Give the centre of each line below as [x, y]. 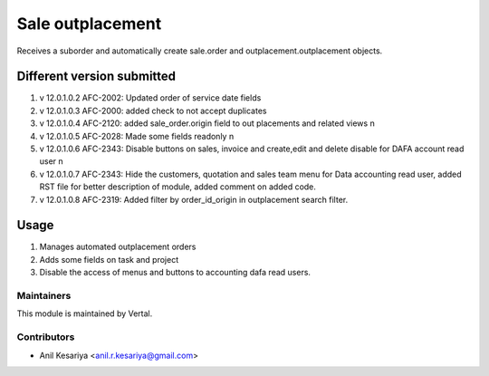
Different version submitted [96, 77]
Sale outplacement [89, 24]
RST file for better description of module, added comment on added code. [178, 187]
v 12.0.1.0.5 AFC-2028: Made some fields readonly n [137, 136]
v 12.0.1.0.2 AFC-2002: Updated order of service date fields [150, 98]
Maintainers [44, 296]
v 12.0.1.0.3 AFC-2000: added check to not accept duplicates [153, 111]
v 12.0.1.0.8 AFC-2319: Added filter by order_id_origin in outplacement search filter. [194, 199]
